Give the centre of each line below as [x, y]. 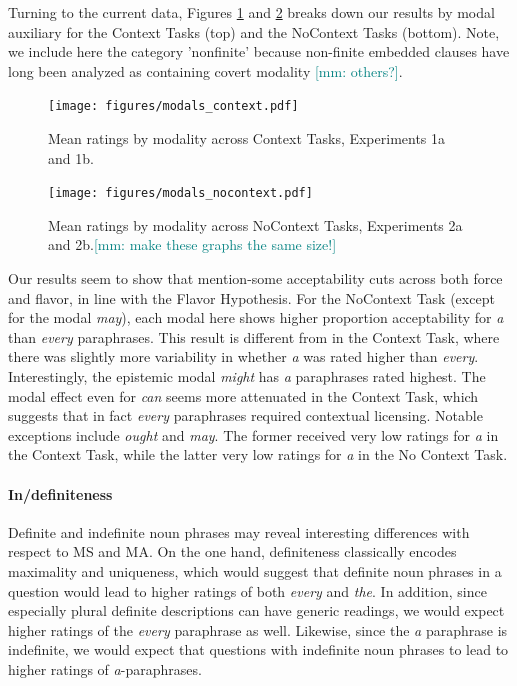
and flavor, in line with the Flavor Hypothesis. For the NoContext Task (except [251, 297]
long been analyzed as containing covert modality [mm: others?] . [205, 70]
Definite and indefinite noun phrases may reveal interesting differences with [239, 531]
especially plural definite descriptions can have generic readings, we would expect [256, 610]
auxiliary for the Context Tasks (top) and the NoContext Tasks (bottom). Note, [254, 31]
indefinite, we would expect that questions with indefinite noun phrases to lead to [258, 649]
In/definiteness [60, 493]
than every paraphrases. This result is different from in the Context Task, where [254, 336]
